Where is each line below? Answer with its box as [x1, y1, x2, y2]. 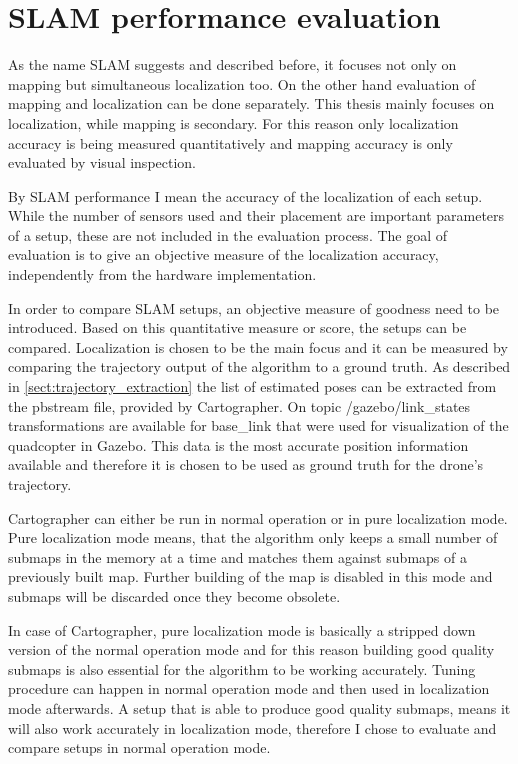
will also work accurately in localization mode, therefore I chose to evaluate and [8, 717, 497, 738]
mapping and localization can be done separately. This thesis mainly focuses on [8, 93, 495, 114]
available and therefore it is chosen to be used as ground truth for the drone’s [8, 454, 484, 475]
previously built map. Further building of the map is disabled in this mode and [8, 566, 493, 587]
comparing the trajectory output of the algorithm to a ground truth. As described [8, 356, 511, 377]
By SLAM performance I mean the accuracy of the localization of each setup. [8, 185, 483, 206]
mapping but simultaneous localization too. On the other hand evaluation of [8, 73, 476, 94]
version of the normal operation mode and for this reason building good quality [8, 639, 495, 660]
